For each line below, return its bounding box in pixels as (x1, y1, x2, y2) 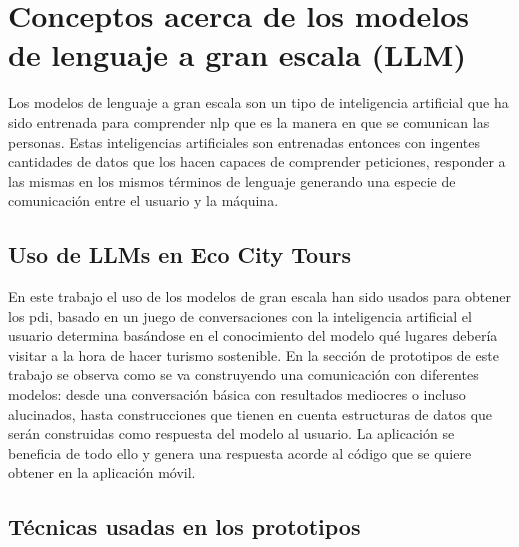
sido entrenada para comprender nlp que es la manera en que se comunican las (8, 111, 490, 132)
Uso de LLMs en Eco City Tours (8, 239, 352, 270)
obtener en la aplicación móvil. (8, 462, 196, 483)
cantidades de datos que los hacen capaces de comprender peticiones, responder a (8, 151, 506, 172)
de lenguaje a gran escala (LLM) (8, 34, 466, 75)
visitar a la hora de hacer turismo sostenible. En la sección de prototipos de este (8, 344, 499, 365)
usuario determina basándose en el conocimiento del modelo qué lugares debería (8, 325, 498, 346)
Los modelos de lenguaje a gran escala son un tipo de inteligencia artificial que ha (8, 92, 509, 113)
